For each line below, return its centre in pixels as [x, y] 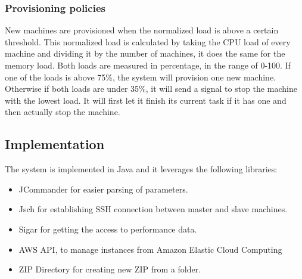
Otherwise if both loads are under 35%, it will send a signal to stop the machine [151, 89]
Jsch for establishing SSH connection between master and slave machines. [153, 209]
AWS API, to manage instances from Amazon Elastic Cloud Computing [150, 249]
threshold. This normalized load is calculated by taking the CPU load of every [148, 41]
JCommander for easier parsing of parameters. [103, 189]
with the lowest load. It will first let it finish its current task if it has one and [146, 100]
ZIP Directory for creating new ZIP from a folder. [110, 269]
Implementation [55, 144]
